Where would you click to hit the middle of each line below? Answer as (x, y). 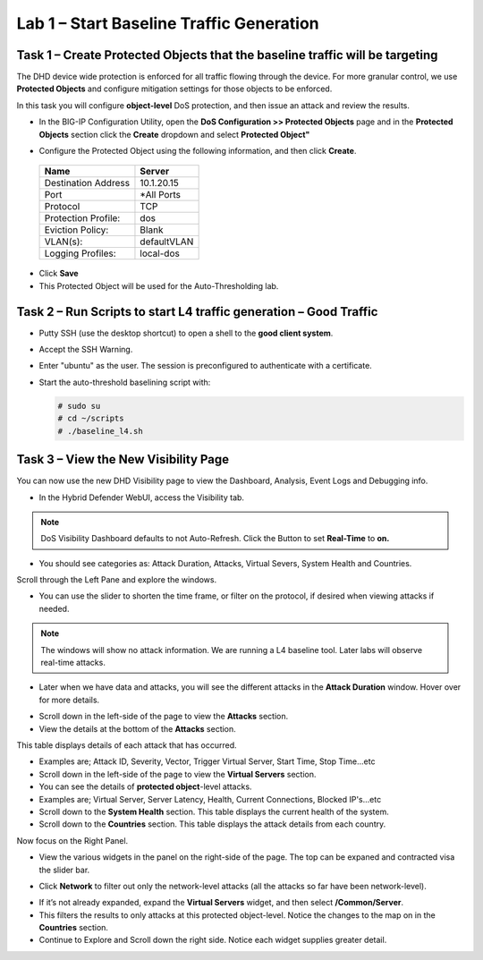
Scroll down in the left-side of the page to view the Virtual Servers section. (178, 774)
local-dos (160, 253)
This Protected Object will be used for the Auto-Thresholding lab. (159, 285)
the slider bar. (64, 870)
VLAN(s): (64, 242)
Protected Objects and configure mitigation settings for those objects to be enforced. (174, 89)
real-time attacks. (73, 663)
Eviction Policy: (76, 230)
